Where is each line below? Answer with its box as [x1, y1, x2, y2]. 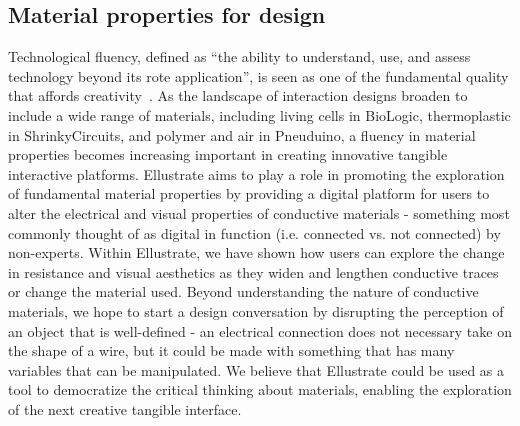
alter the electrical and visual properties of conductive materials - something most [8, 202, 510, 223]
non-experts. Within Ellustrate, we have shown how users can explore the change [8, 242, 505, 263]
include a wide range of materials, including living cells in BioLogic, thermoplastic [8, 104, 511, 125]
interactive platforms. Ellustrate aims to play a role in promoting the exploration [8, 163, 505, 184]
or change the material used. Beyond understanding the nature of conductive [8, 281, 479, 302]
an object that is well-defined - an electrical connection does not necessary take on [8, 320, 512, 341]
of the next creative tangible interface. [8, 398, 242, 419]
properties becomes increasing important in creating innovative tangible [8, 144, 448, 165]
